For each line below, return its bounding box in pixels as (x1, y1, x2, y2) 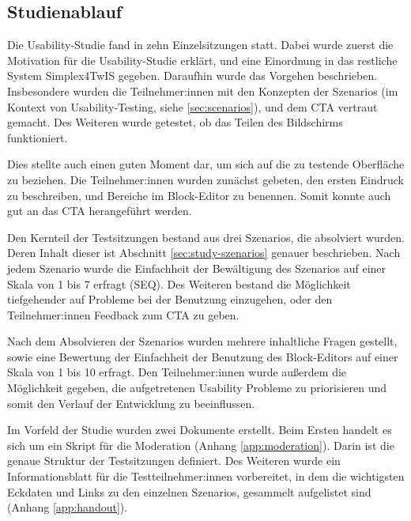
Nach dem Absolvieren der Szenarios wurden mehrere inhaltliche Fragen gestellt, (7, 333, 398, 349)
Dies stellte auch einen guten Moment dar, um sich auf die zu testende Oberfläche (7, 156, 405, 172)
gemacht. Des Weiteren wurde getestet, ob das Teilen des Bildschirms (7, 114, 343, 130)
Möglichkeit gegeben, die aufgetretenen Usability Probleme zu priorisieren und (7, 379, 387, 396)
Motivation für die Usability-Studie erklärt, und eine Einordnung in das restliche (7, 51, 398, 68)
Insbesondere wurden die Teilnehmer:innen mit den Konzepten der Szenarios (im (7, 82, 398, 99)
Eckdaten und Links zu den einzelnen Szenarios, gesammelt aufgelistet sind (7, 483, 371, 500)
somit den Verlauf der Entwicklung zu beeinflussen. (7, 395, 255, 411)
